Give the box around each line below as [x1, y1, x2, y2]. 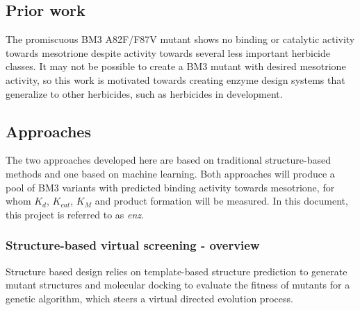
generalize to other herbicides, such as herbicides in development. [6, 86, 283, 101]
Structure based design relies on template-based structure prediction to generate [6, 264, 347, 278]
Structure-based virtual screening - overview [6, 236, 260, 254]
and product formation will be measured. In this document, [95, 193, 348, 208]
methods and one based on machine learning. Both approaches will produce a [6, 166, 335, 180]
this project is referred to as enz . [6, 207, 144, 221]
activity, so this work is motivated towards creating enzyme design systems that [6, 72, 345, 87]
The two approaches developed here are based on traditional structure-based [6, 153, 331, 167]
